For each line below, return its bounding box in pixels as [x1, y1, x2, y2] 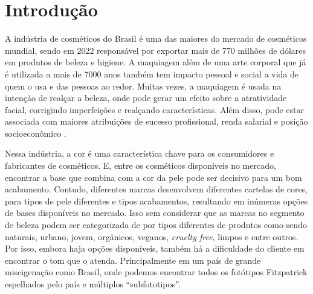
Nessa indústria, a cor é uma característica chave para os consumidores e [5, 147, 274, 160]
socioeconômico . [5, 126, 66, 139]
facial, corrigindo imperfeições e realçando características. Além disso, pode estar [5, 103, 304, 116]
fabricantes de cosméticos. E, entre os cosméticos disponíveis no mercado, [5, 159, 276, 172]
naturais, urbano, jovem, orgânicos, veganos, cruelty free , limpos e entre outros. [5, 230, 298, 243]
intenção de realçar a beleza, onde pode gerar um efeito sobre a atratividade [5, 91, 287, 104]
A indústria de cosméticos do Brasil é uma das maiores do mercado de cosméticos [5, 32, 307, 45]
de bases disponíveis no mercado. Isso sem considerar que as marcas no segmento [5, 206, 305, 219]
